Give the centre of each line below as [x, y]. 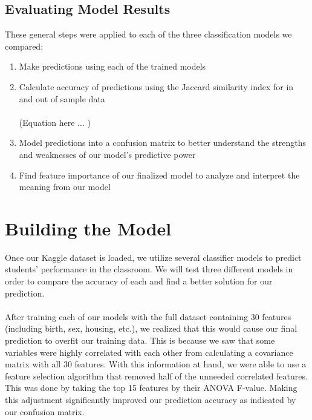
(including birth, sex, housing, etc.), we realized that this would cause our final [151, 328]
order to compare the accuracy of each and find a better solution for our [139, 281]
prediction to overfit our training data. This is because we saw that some [140, 340]
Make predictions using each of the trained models [112, 66]
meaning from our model [65, 187]
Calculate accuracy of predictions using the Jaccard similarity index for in [156, 86]
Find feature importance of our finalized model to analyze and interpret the [159, 175]
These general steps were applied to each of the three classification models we [148, 34]
